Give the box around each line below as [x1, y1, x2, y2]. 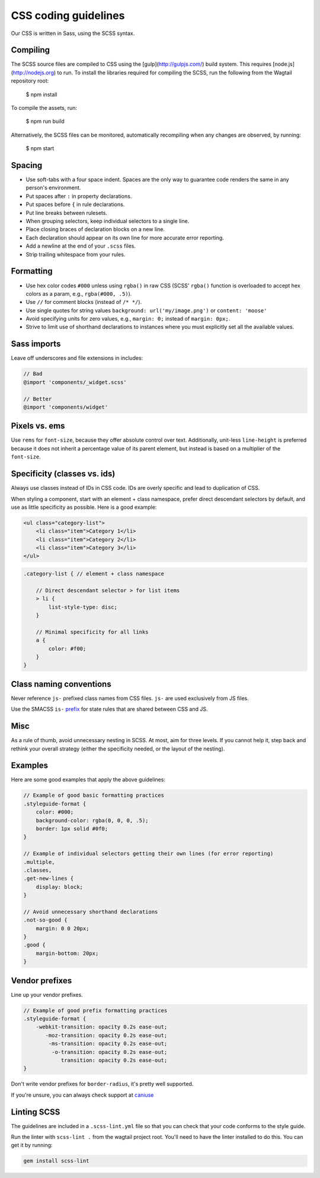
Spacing [11, 160, 43, 170]
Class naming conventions [11, 679, 112, 689]
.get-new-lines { [23, 875, 74, 882]
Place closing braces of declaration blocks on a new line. [25, 226, 165, 233]
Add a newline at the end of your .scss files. [25, 242, 136, 249]
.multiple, [23, 859, 55, 865]
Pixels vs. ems [11, 421, 65, 431]
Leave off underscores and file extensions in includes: [11, 354, 143, 362]
